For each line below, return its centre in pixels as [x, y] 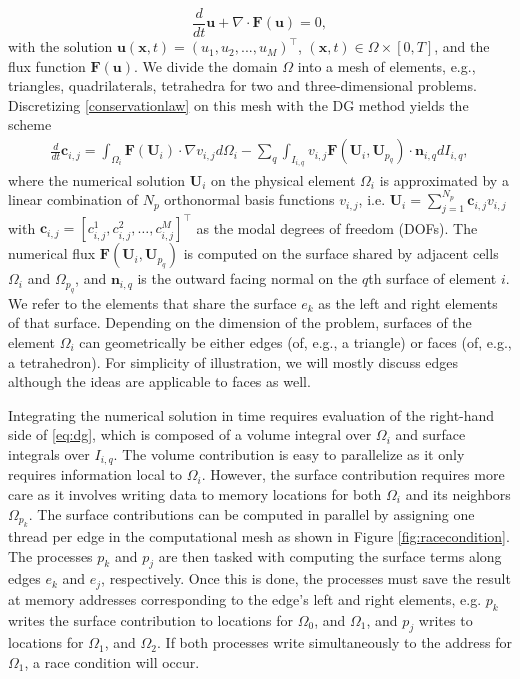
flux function [47, 65]
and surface [430, 434]
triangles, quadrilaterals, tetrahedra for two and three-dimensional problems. [242, 85]
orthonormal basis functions [249, 199]
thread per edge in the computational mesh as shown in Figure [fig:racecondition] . [259, 536]
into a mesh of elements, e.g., [386, 65]
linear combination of [73, 199]
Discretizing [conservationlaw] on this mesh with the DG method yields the [238, 104]
